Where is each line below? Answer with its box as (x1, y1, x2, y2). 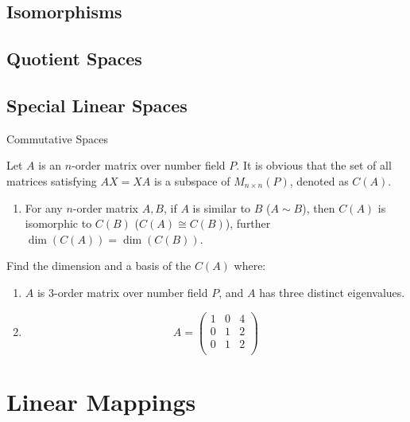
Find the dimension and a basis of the (6, 257, 191, 274)
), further (225, 215, 271, 232)
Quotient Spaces (6, 46, 142, 71)
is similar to (192, 199, 251, 216)
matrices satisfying (6, 172, 97, 189)
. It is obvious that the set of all (236, 157, 392, 174)
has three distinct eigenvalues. (259, 283, 405, 300)
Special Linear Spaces (6, 92, 188, 117)
